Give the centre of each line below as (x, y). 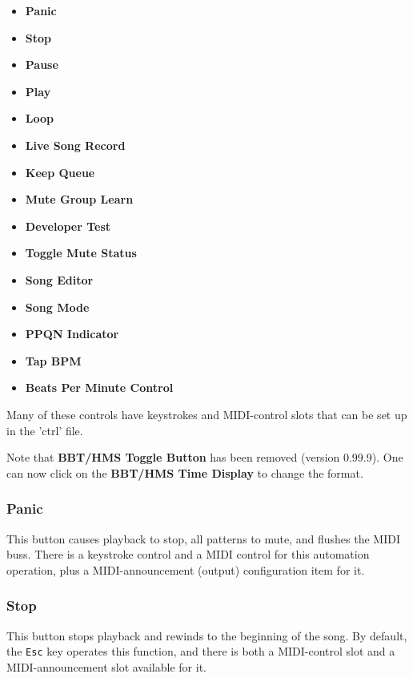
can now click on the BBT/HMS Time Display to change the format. (185, 472)
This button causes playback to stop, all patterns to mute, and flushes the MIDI (203, 538)
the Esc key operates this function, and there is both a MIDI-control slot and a (201, 651)
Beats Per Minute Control (99, 387)
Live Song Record (75, 145)
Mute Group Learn (79, 199)
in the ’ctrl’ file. (45, 430)
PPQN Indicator (72, 334)
